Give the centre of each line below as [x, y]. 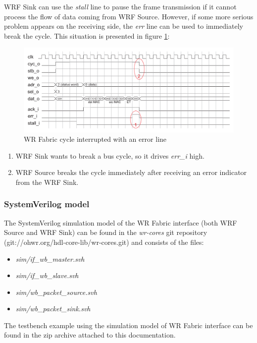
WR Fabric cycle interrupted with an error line [95, 139]
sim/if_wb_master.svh [50, 258]
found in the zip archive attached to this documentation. [90, 335]
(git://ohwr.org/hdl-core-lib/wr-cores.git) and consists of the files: [104, 242]
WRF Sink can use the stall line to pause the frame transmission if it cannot [120, 6]
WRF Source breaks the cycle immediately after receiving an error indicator [131, 172]
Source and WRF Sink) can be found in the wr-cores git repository [106, 232]
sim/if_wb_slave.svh [47, 275]
